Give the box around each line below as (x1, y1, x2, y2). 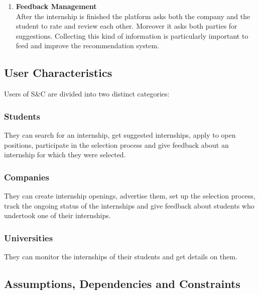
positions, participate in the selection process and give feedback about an (4, 139, 229, 150)
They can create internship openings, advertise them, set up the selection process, (4, 190, 255, 201)
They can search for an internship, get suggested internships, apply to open (4, 129, 236, 140)
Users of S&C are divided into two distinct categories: (4, 88, 170, 99)
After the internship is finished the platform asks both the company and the (16, 11, 250, 21)
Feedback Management (16, 1, 97, 11)
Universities (4, 231, 53, 244)
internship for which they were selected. (4, 149, 126, 160)
